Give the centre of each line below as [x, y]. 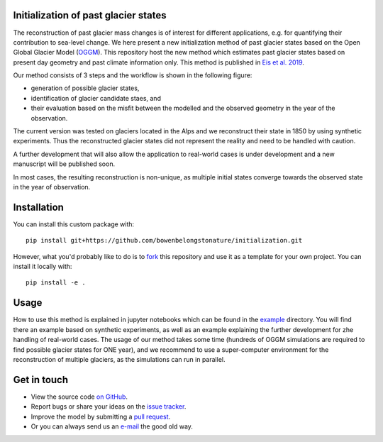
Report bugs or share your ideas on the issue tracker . [109, 407]
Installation [38, 207]
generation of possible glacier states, [85, 88]
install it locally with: [43, 267]
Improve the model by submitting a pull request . [101, 416]
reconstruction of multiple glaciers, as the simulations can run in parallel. [119, 359]
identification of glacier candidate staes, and [96, 98]
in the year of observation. [52, 187]
